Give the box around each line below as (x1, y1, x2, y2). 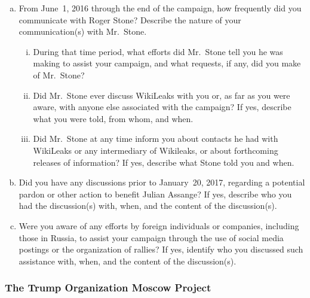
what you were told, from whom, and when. (33, 112, 194, 124)
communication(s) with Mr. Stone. (19, 25, 147, 38)
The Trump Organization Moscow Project (5, 280, 211, 295)
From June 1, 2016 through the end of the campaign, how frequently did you (19, 2, 302, 14)
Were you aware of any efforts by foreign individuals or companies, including (19, 219, 299, 232)
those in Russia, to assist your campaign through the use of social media (19, 231, 284, 244)
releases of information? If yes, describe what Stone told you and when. (33, 156, 294, 168)
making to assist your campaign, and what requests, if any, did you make (33, 57, 301, 69)
